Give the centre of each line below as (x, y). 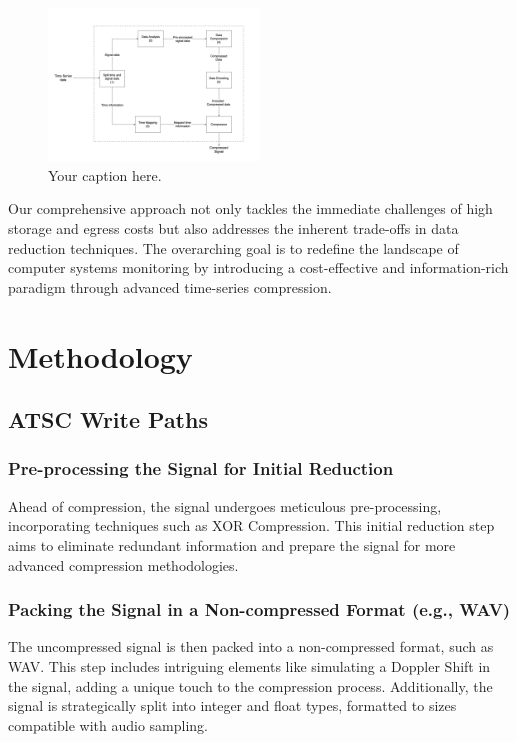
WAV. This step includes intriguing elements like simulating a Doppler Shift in (249, 665)
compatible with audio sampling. (108, 724)
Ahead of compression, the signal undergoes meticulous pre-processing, (225, 505)
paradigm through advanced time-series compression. (170, 286)
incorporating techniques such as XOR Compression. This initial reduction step (251, 525)
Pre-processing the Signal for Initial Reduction (201, 468)
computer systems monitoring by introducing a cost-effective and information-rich (258, 267)
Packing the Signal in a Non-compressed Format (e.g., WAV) (259, 609)
